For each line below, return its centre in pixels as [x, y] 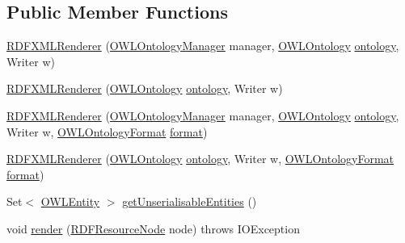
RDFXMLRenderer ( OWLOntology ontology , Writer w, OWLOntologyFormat [200, 159]
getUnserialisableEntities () [190, 201]
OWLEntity [70, 201]
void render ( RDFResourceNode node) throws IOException [153, 228]
